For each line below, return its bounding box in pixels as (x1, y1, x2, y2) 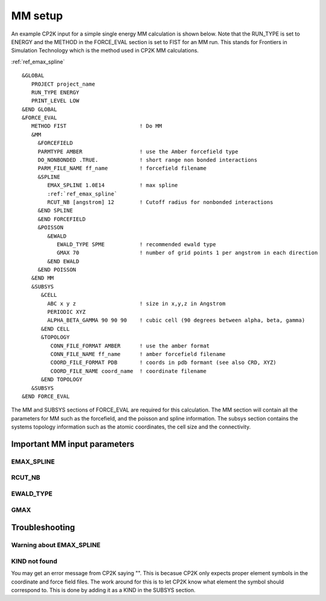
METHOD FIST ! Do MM (31, 122, 162, 130)
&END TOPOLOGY (40, 376, 83, 383)
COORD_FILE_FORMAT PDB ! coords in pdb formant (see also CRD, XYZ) (50, 359, 277, 366)
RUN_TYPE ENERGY (31, 89, 80, 96)
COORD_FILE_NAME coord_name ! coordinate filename (50, 367, 206, 374)
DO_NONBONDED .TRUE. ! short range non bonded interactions (37, 157, 258, 164)
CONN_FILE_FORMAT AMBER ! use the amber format (50, 342, 210, 349)
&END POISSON (37, 266, 77, 273)
